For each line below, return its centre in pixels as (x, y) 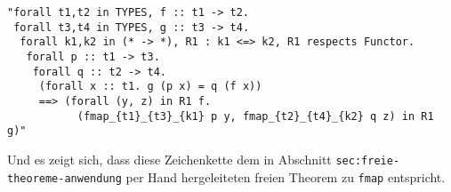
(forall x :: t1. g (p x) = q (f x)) (150, 87)
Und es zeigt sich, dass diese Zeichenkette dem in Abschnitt (169, 159)
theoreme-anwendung (64, 178)
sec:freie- (368, 160)
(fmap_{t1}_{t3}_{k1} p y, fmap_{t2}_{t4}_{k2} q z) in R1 (255, 116)
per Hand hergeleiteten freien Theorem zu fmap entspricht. (286, 176)
